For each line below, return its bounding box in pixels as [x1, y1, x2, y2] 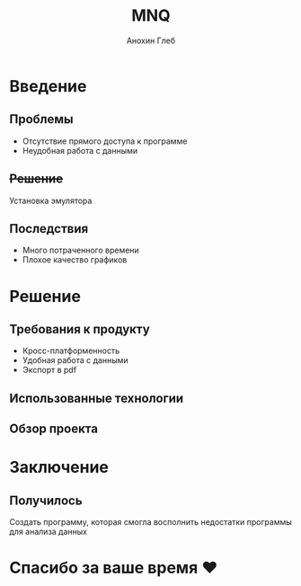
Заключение [9, 457, 110, 477]
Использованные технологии [9, 390, 184, 405]
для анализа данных [9, 527, 88, 537]
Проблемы [9, 111, 74, 127]
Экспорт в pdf [22, 365, 77, 376]
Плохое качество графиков [22, 254, 128, 265]
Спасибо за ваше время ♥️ [9, 558, 218, 578]
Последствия [9, 221, 89, 236]
